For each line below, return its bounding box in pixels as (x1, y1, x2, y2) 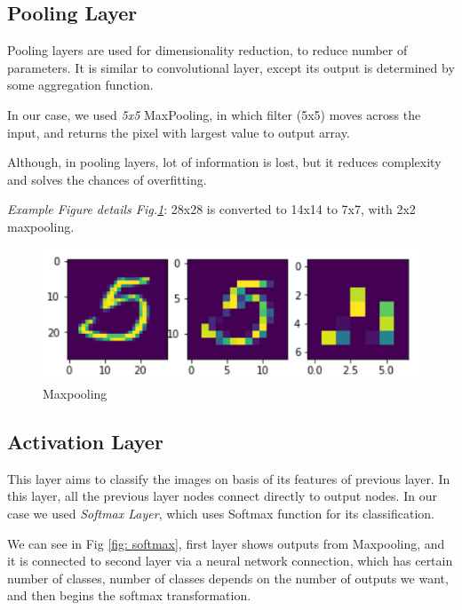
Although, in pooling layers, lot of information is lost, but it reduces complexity (7, 153, 442, 171)
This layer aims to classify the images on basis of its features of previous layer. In (7, 469, 450, 487)
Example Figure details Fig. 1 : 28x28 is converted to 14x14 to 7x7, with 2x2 (7, 200, 416, 218)
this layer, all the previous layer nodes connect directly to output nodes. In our (7, 487, 437, 505)
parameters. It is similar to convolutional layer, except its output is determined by (7, 58, 455, 76)
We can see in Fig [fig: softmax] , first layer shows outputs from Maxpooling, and (7, 534, 445, 552)
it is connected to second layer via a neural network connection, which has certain (7, 551, 453, 570)
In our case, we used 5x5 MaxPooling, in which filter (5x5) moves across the (7, 105, 421, 123)
